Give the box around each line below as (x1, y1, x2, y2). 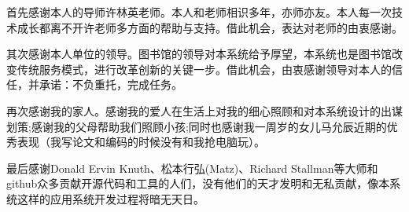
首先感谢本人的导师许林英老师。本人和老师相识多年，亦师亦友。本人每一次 (6, 4, 392, 20)
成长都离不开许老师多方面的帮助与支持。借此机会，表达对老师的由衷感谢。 (17, 19, 403, 35)
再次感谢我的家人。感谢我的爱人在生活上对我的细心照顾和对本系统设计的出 (6, 102, 392, 119)
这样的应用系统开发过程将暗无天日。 (17, 190, 204, 207)
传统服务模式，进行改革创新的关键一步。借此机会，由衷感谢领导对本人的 (17, 60, 392, 77)
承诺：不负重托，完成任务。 (39, 76, 182, 93)
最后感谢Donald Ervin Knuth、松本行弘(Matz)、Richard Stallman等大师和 (6, 159, 378, 176)
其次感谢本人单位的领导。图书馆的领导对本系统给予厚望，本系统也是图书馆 (6, 46, 392, 62)
